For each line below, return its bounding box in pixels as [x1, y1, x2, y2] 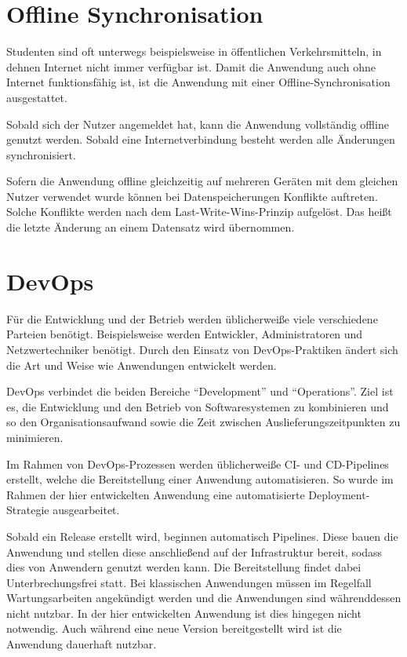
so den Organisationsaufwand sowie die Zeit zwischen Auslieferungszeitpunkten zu [6, 414, 401, 430]
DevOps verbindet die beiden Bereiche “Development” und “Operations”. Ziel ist [6, 383, 394, 400]
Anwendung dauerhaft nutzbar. [6, 636, 157, 652]
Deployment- [308, 486, 370, 502]
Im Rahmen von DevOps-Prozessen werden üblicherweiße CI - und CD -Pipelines [6, 455, 389, 472]
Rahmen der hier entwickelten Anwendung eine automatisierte [6, 486, 305, 502]
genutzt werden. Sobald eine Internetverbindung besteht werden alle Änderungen [6, 131, 395, 148]
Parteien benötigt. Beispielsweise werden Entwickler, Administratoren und [6, 326, 363, 342]
